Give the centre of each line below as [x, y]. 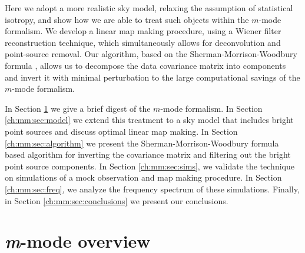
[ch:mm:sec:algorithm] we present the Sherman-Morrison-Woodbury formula [142, 143]
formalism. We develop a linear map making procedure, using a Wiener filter [143, 31]
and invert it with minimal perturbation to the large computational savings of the [152, 77]
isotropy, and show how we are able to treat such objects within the [127, 19]
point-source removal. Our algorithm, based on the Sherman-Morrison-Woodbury [151, 54]
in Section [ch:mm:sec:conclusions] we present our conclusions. [117, 200]
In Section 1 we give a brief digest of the [78, 108]
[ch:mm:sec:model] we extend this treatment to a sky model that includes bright [149, 120]
